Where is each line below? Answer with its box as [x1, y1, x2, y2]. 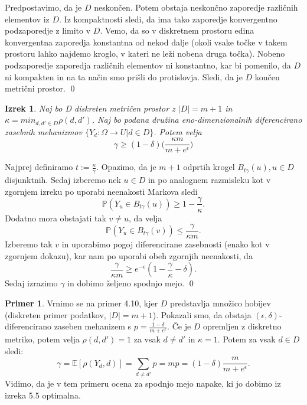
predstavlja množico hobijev [170, 296, 271, 309]
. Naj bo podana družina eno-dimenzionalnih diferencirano [92, 113, 302, 126]
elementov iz [5, 12, 50, 25]
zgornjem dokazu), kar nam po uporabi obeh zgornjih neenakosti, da [5, 249, 253, 262]
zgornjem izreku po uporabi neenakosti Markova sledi [5, 185, 198, 197]
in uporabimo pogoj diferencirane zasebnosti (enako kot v [61, 238, 270, 250]
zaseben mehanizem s [54, 320, 132, 332]
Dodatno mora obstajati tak [5, 211, 106, 224]
